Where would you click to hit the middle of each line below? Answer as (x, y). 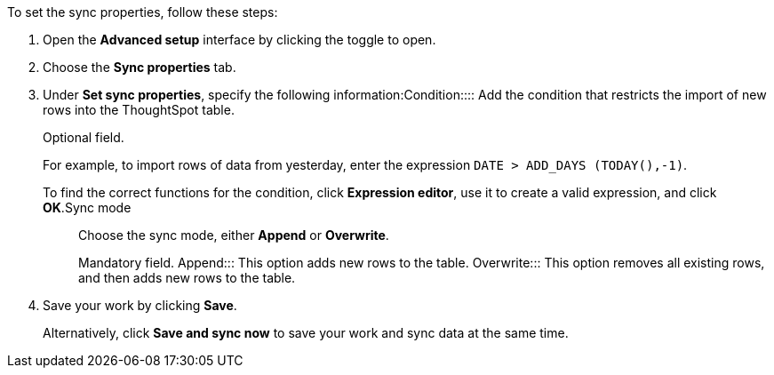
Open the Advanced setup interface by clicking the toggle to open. (239, 40)
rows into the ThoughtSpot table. (139, 110)
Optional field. (84, 137)
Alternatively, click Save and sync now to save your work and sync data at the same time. (306, 333)
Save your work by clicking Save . (140, 305)
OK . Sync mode (87, 207)
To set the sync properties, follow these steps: (143, 12)
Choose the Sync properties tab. (140, 67)
